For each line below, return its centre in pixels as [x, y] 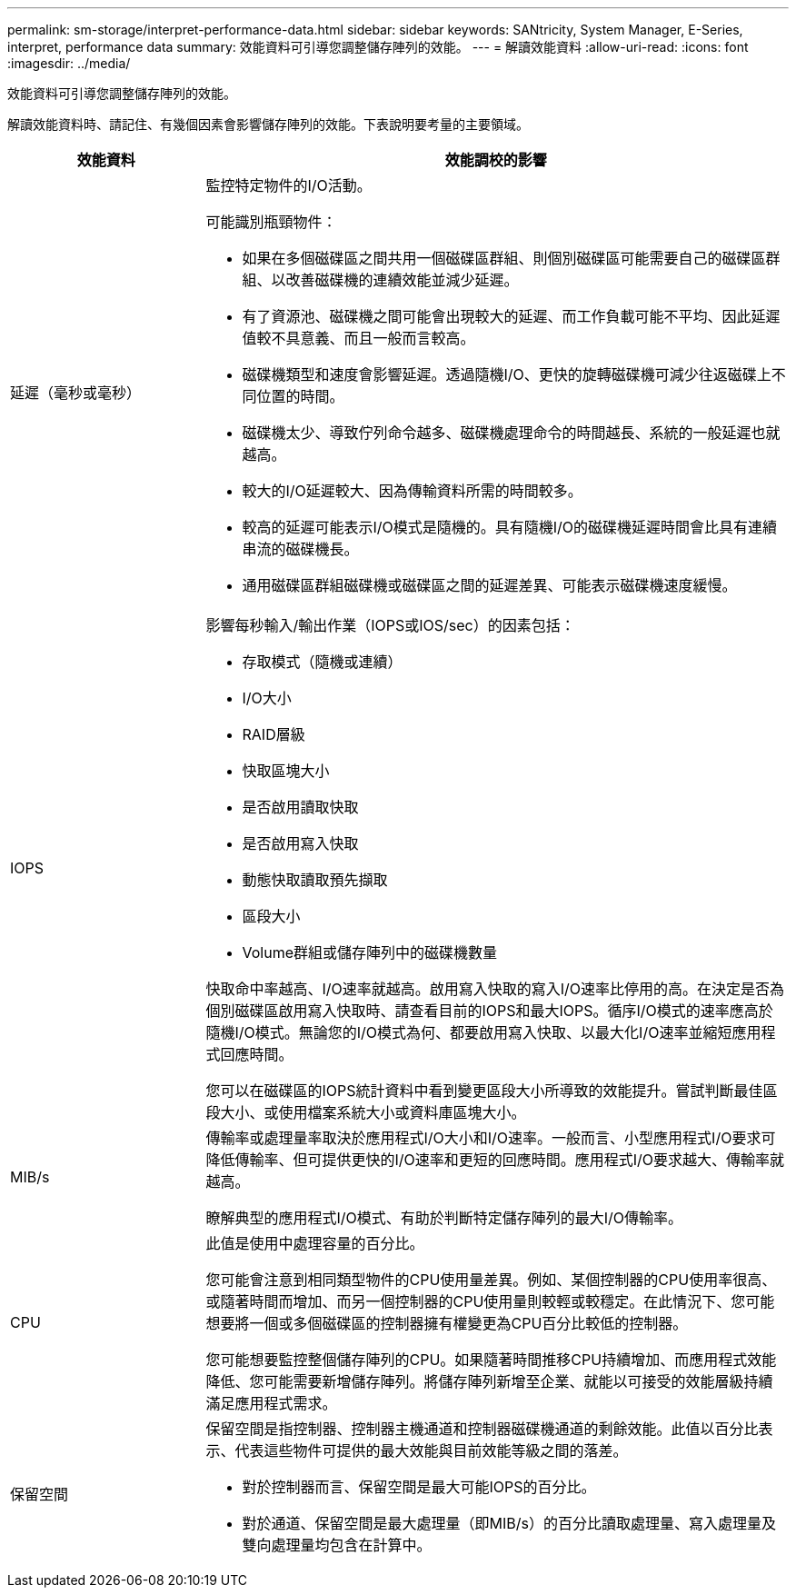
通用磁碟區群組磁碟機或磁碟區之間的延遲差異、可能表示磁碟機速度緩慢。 [489, 585]
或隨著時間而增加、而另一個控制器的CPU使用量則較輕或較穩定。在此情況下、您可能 [490, 1301]
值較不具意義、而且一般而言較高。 [358, 338]
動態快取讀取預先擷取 [315, 880]
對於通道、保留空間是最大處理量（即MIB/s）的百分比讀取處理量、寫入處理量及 [509, 1523]
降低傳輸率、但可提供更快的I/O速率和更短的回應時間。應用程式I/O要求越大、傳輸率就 [495, 1160]
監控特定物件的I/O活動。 [289, 185]
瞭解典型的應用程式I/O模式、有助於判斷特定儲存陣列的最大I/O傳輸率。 [444, 1218]
